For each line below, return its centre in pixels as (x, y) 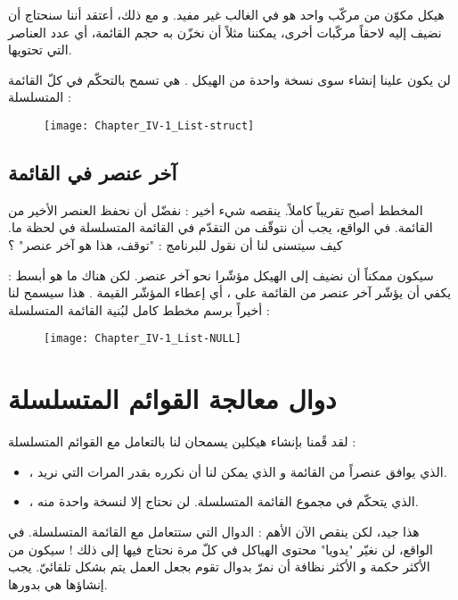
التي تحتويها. (40, 50)
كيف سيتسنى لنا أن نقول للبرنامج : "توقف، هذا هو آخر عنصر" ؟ (176, 245)
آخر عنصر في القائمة (93, 173)
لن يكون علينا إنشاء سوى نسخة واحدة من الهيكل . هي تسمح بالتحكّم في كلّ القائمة (229, 79)
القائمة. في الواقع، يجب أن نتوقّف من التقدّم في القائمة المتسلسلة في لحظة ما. (221, 227)
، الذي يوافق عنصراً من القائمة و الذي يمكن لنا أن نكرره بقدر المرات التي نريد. (238, 471)
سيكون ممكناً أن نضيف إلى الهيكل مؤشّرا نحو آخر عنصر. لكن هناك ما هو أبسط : (221, 275)
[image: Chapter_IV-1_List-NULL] (143, 339)
